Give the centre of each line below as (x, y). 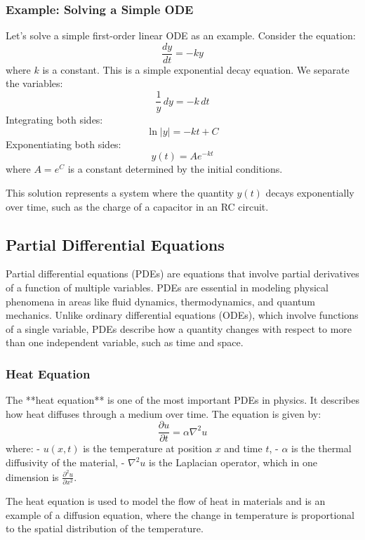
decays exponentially (310, 192)
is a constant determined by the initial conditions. (175, 169)
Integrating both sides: (54, 120)
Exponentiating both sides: (64, 144)
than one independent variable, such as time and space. (125, 342)
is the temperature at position (147, 448)
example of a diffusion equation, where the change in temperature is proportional (180, 514)
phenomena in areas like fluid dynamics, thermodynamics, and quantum (160, 301)
